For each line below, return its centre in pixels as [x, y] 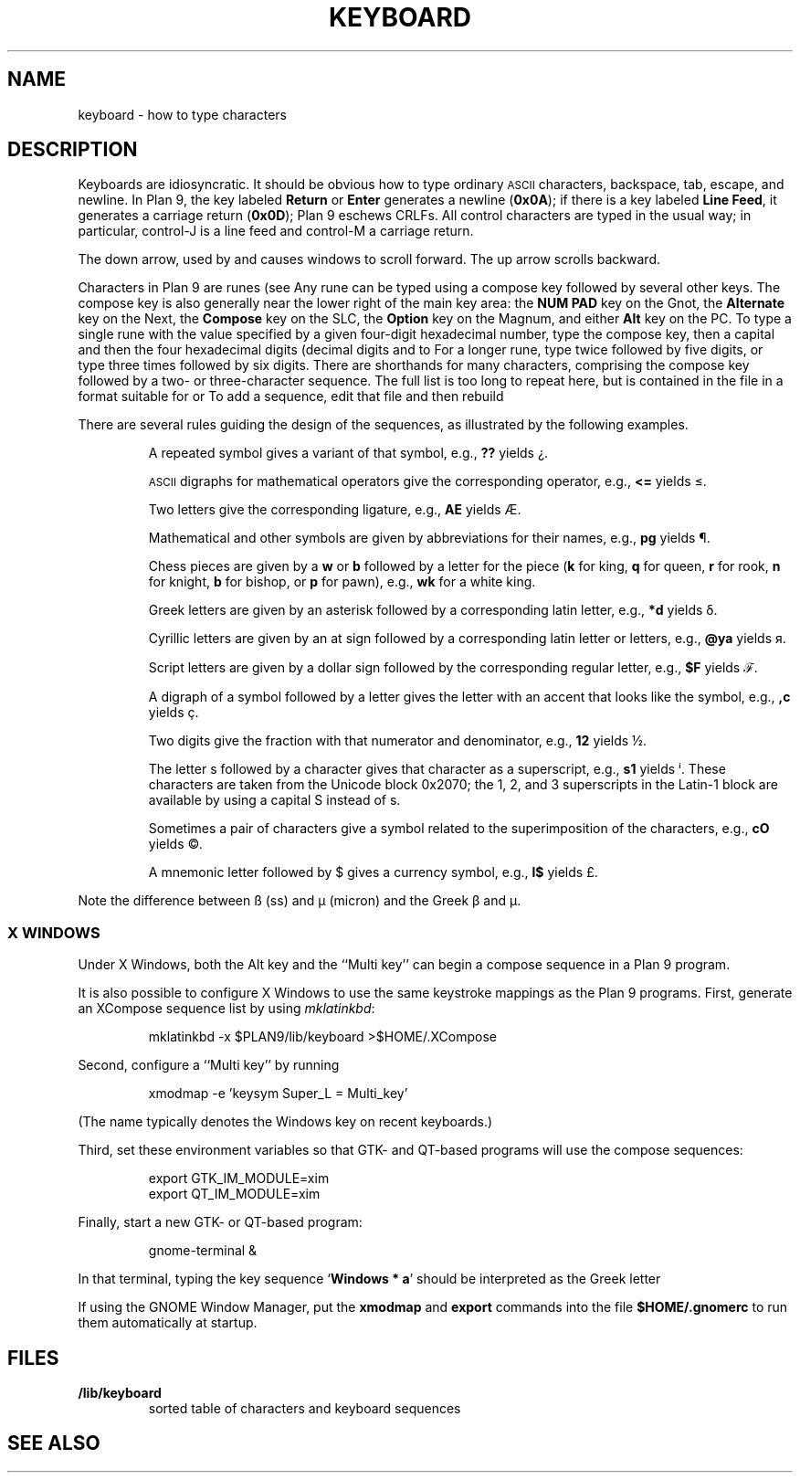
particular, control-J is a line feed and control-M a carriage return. [276, 231]
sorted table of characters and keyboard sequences [305, 1409]
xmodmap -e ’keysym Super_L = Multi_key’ [278, 1094]
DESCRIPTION [73, 150]
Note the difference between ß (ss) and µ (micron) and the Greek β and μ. [300, 901]
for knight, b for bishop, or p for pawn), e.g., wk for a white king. [342, 582]
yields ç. [174, 713]
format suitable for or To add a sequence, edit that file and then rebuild [291, 396]
